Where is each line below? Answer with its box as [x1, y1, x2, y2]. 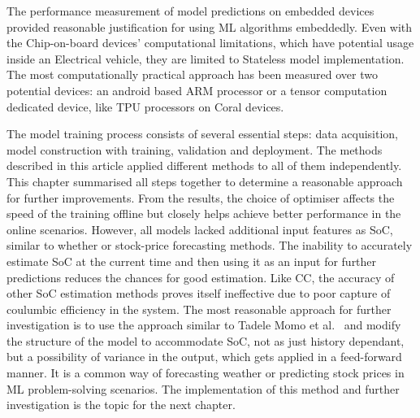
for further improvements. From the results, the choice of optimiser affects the [6, 189, 395, 206]
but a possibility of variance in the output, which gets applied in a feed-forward [6, 348, 402, 365]
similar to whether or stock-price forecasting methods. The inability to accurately [6, 237, 413, 254]
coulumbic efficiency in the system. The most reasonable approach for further [6, 300, 392, 317]
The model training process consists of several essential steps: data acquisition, [6, 125, 398, 142]
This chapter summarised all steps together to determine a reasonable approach [6, 172, 403, 189]
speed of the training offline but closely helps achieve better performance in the [6, 205, 401, 222]
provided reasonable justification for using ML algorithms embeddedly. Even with [6, 18, 413, 35]
